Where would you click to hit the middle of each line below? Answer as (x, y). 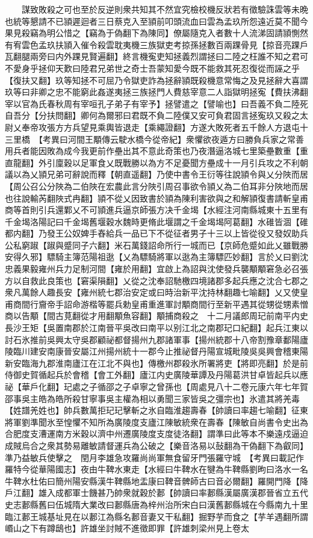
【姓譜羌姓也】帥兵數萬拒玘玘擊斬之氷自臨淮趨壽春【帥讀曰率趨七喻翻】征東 (156, 410)
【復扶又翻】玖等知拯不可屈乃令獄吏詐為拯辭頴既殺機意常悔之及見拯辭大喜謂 (156, 80)
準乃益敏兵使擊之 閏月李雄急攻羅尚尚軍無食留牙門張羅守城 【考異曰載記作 (154, 457)
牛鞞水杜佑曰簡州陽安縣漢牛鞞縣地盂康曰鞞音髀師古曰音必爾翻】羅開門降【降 (156, 481)
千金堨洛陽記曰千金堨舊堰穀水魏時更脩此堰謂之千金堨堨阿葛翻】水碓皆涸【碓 (156, 221)
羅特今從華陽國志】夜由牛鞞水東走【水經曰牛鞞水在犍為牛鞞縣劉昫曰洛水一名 (156, 469)
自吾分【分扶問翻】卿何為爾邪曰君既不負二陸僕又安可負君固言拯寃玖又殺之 (152, 115)
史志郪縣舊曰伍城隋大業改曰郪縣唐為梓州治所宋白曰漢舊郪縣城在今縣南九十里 (156, 504)
